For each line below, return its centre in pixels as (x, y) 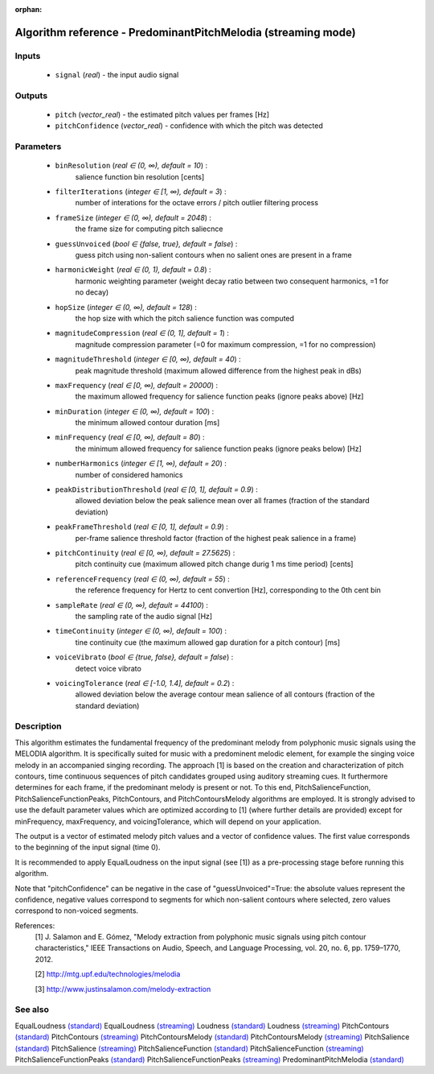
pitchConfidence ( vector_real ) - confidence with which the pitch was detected (189, 126)
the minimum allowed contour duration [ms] (147, 423)
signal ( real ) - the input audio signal (117, 74)
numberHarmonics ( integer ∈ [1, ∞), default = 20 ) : (141, 464)
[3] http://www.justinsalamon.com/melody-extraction (123, 989)
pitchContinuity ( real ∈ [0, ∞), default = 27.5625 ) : (145, 552)
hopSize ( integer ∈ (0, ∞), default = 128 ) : (126, 307)
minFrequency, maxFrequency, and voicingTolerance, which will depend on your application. (168, 821)
